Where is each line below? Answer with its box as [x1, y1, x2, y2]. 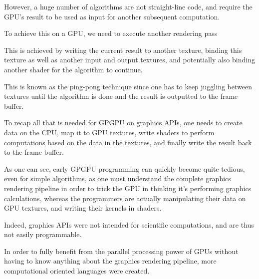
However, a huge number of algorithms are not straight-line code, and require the [4, 1, 253, 11]
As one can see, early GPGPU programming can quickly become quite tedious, [4, 163, 245, 174]
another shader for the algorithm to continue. [4, 64, 143, 74]
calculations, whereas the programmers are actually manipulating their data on [4, 193, 246, 203]
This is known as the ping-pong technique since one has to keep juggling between [4, 81, 252, 91]
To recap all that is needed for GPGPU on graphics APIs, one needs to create [4, 117, 243, 128]
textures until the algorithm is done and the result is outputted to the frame [4, 91, 238, 101]
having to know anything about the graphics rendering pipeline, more [4, 256, 217, 266]
